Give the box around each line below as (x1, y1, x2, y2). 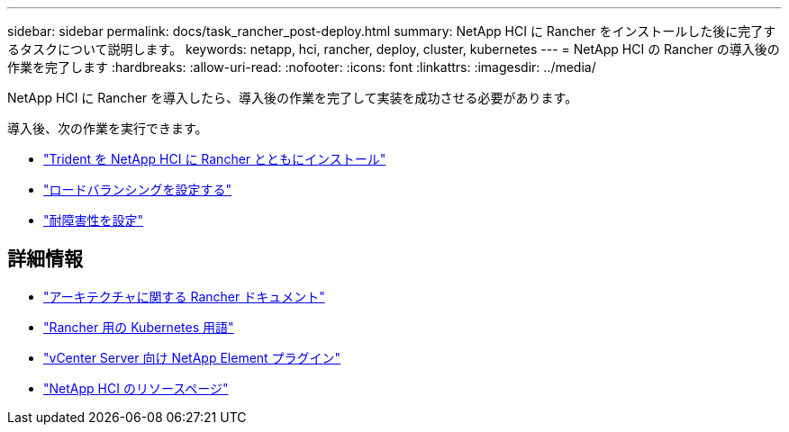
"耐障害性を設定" (43, 212, 144, 228)
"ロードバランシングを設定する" (43, 182, 232, 197)
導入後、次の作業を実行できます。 (7, 121, 208, 136)
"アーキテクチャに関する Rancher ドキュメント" (43, 288, 325, 304)
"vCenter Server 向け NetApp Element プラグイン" (43, 349, 341, 365)
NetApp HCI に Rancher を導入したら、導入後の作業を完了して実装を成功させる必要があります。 (7, 90, 578, 105)
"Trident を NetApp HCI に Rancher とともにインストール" (43, 151, 386, 166)
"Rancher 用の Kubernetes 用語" (43, 319, 234, 335)
